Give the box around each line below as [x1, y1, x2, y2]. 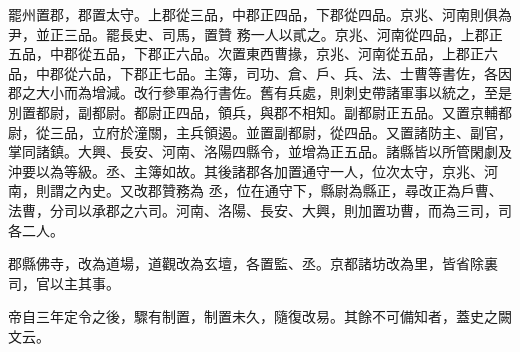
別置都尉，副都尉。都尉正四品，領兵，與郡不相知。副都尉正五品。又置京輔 [8, 101, 498, 122]
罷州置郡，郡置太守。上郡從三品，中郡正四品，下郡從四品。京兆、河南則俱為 [8, 4, 512, 24]
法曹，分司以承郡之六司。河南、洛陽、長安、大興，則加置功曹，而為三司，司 [8, 199, 512, 220]
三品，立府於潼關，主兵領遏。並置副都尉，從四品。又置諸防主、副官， [49, 121, 512, 142]
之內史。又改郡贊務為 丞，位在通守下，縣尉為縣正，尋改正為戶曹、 [63, 180, 503, 201]
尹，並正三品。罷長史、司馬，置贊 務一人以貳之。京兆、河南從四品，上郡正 [8, 23, 503, 44]
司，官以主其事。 [8, 272, 120, 293]
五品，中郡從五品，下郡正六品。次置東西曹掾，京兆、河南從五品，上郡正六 [8, 43, 498, 64]
